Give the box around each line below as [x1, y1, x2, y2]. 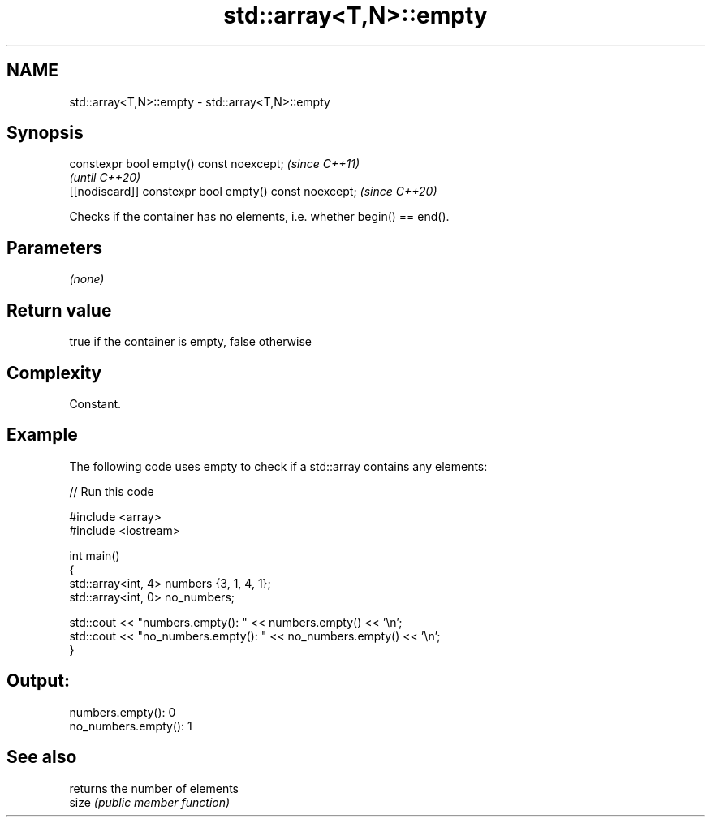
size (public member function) [69, 795, 231, 809]
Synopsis [6, 123, 84, 144]
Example [6, 424, 78, 446]
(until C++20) [69, 170, 141, 185]
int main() [69, 548, 120, 562]
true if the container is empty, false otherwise [69, 334, 312, 349]
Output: [6, 670, 70, 692]
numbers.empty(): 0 [69, 705, 176, 719]
